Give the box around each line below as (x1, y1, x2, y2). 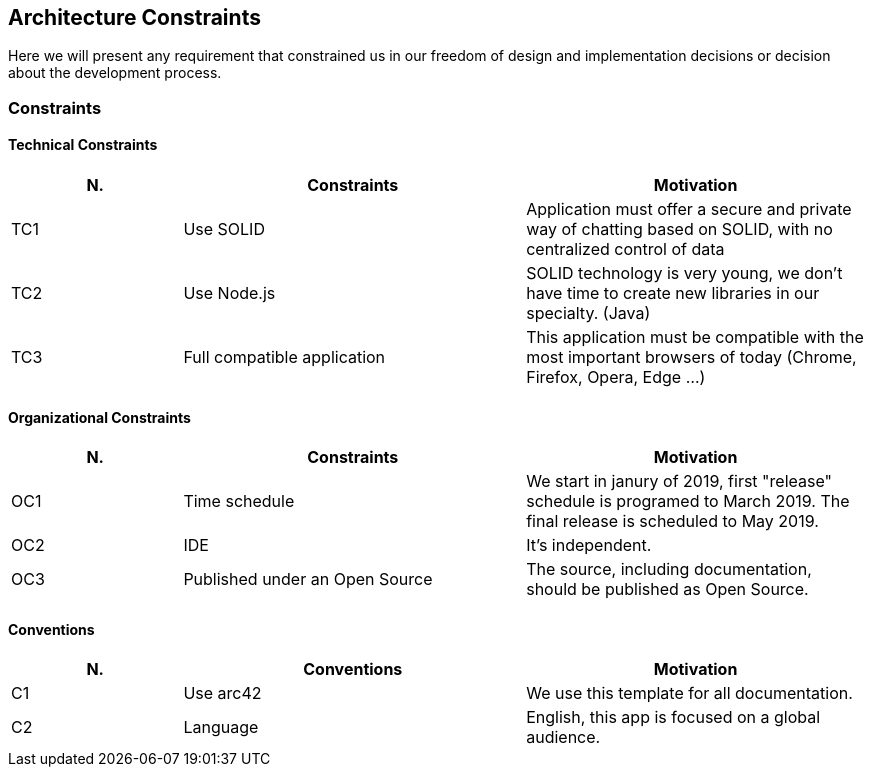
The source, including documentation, (526, 559, 812, 580)
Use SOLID (183, 219, 265, 240)
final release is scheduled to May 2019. (526, 511, 819, 532)
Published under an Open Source (183, 569, 433, 590)
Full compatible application (183, 347, 386, 368)
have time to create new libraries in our (526, 283, 820, 304)
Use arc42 (183, 683, 262, 704)
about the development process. (8, 64, 222, 82)
